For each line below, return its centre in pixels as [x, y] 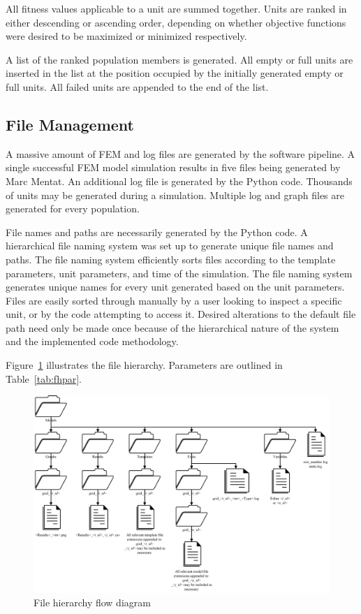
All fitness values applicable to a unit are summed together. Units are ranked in [176, 8]
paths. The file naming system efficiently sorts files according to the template [171, 259]
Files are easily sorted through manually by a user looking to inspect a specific [174, 300]
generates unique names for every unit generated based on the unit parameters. [175, 287]
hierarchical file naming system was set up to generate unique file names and [170, 246]
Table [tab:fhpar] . [44, 378]
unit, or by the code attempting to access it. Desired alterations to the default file [181, 314]
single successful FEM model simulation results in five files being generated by [173, 167]
